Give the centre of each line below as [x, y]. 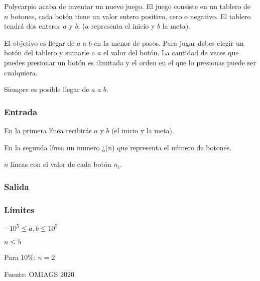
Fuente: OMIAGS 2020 [39, 274]
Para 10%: [20, 257]
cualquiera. [21, 72]
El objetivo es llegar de [39, 42]
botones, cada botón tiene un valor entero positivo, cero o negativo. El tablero [131, 16]
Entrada [21, 111]
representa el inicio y [123, 26]
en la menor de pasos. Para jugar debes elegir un [169, 42]
